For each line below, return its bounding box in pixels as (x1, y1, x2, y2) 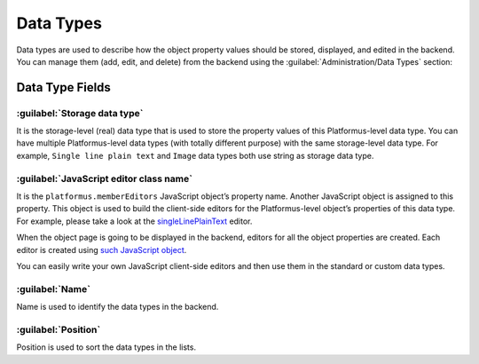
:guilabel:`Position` (16, 323, 101, 336)
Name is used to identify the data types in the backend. (16, 302, 219, 313)
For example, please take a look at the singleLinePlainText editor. (16, 216, 253, 226)
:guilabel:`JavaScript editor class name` (16, 172, 192, 185)
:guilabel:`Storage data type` (16, 107, 144, 119)
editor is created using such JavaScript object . (16, 244, 187, 255)
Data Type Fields (16, 80, 111, 95)
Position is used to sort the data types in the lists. (16, 342, 197, 352)
